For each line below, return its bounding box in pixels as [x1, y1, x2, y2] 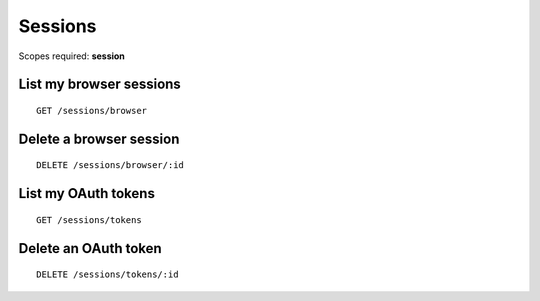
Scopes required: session [18, 50, 125, 62]
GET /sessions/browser [36, 105, 148, 116]
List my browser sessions [18, 76, 182, 93]
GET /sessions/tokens [36, 214, 142, 225]
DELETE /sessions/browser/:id [36, 160, 185, 171]
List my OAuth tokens [18, 185, 155, 202]
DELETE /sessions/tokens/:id [36, 269, 179, 280]
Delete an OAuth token [18, 240, 162, 257]
